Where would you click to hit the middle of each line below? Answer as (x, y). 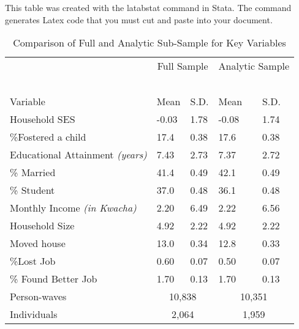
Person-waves (38, 297)
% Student (32, 190)
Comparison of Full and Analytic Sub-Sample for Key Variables (149, 43)
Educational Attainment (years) (78, 155)
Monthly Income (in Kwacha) (73, 208)
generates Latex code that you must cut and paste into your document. (139, 19)
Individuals (34, 314)
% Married (33, 172)
